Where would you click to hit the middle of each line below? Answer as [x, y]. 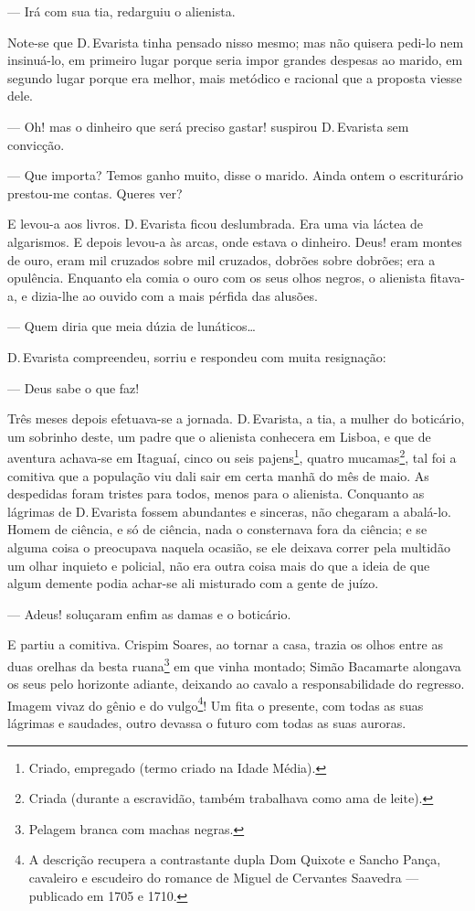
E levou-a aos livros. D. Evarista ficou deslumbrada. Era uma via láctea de [216, 224]
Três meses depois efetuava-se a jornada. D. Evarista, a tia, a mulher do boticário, [236, 418]
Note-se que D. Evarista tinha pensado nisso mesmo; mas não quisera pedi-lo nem [236, 42]
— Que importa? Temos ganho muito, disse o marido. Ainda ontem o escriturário [236, 175]
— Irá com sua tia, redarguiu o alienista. [121, 11]
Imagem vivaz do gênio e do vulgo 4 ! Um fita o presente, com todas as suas [216, 703]
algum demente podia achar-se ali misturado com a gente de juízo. [193, 583]
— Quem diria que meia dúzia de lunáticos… [132, 326]
